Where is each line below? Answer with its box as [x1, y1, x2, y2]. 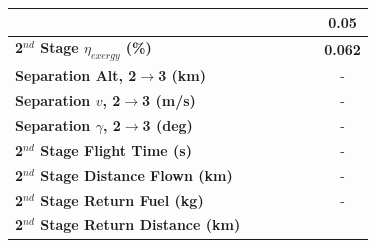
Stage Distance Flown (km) [40, 164, 233, 185]
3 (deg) [142, 115, 193, 136]
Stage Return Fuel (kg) [40, 189, 204, 210]
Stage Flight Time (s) [40, 139, 192, 160]
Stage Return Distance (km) [40, 214, 241, 235]
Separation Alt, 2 [15, 65, 137, 86]
